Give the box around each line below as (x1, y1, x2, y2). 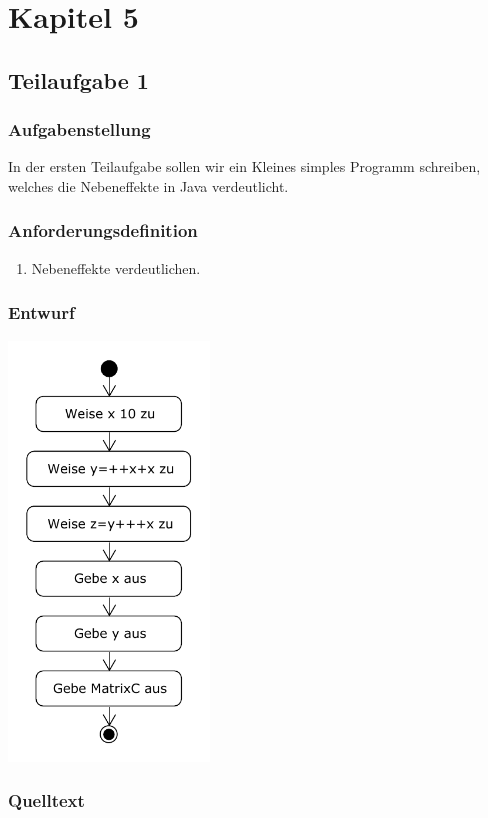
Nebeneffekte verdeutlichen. (31, 257, 201, 278)
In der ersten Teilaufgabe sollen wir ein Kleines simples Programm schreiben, (8, 156, 481, 177)
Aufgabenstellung (8, 117, 151, 142)
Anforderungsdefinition (8, 218, 198, 243)
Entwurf (8, 300, 75, 325)
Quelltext (8, 788, 85, 813)
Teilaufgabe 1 (8, 64, 149, 95)
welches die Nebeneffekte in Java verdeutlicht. (8, 175, 289, 196)
